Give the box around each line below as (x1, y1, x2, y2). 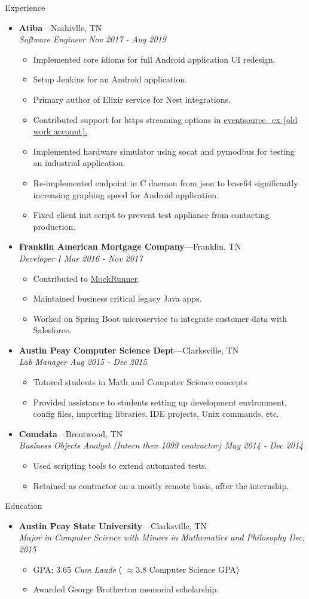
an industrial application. (33, 156, 126, 169)
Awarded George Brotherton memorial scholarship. (33, 583, 219, 595)
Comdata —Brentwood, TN (19, 427, 123, 440)
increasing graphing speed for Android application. (33, 188, 219, 201)
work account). (33, 125, 88, 137)
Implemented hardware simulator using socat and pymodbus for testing (33, 145, 295, 157)
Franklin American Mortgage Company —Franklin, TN (19, 240, 241, 253)
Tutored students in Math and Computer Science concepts (33, 376, 247, 388)
